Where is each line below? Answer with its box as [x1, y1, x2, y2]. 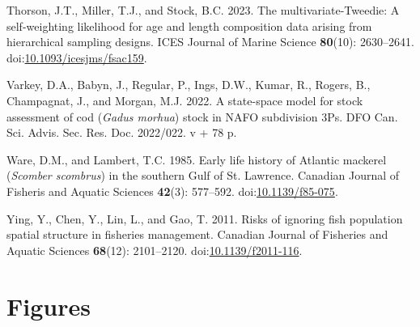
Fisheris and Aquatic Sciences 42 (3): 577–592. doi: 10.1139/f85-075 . [6, 182, 338, 199]
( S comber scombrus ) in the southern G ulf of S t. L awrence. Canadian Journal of [6, 167, 400, 184]
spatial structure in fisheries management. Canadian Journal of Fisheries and [6, 226, 388, 243]
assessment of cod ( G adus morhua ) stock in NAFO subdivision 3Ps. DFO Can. [6, 108, 398, 125]
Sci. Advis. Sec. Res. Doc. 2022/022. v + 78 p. [6, 124, 237, 141]
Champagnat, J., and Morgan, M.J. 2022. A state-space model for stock [6, 91, 363, 108]
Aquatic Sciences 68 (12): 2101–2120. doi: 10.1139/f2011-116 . [6, 241, 303, 258]
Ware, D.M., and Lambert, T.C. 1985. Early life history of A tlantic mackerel [6, 151, 387, 168]
